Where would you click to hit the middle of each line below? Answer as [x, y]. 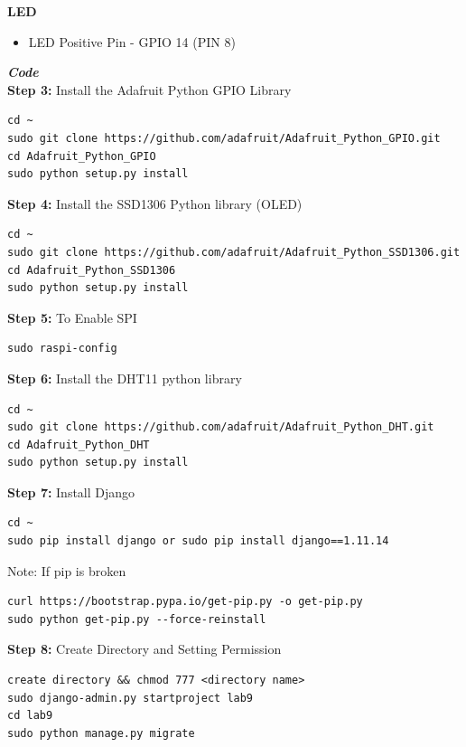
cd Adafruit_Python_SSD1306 [92, 270]
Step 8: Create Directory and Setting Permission [144, 649]
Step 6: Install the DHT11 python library [125, 378]
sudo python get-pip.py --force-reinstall [137, 619]
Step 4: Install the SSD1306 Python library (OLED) [155, 203]
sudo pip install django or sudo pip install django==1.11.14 [198, 541]
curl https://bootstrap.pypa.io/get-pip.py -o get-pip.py [185, 602]
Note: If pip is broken [67, 570]
